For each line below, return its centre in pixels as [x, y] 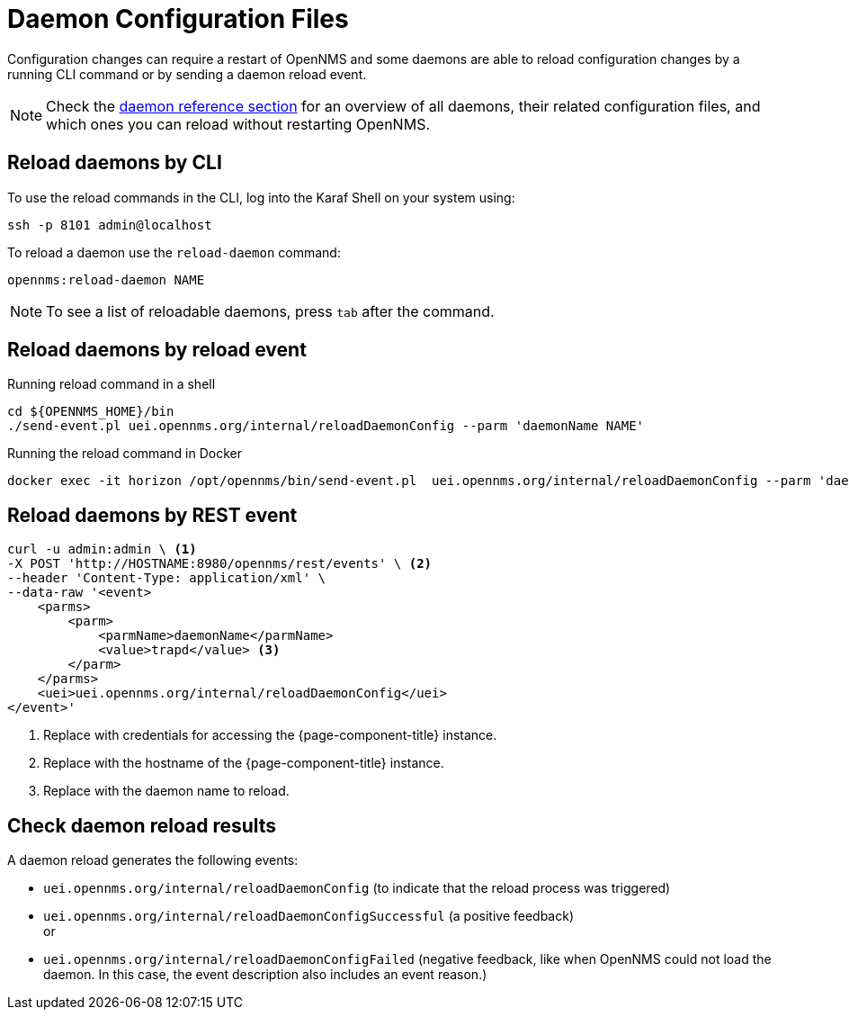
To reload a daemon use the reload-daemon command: [174, 252]
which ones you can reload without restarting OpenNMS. [238, 124]
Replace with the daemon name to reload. [166, 791]
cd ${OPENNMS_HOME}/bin [91, 412]
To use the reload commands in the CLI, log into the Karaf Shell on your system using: [261, 197]
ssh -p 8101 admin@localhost [110, 225]
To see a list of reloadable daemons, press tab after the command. [270, 311]
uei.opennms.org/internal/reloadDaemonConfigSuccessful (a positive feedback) [309, 916]
